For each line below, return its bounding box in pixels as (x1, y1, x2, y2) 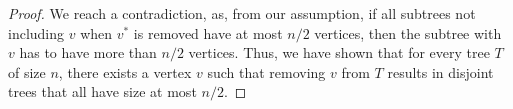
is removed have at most (133, 22, 283, 43)
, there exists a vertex (58, 61, 192, 82)
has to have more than (19, 42, 157, 63)
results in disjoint (387, 61, 494, 82)
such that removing (207, 61, 326, 82)
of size (8, 61, 46, 82)
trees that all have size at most (8, 81, 197, 102)
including (8, 22, 65, 43)
